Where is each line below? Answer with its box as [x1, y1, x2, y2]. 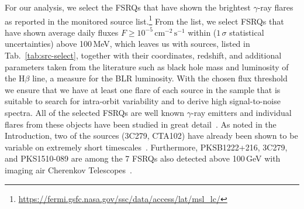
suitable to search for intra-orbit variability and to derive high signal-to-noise [5, 95, 281, 107]
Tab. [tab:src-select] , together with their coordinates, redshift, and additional [5, 49, 282, 61]
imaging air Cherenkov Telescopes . [5, 163, 133, 176]
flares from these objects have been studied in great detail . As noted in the [5, 118, 277, 130]
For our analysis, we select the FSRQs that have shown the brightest [5, 1, 251, 13]
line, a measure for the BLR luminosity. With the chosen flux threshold [32, 72, 288, 84]
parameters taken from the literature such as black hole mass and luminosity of [5, 60, 289, 73]
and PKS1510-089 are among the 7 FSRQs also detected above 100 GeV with [5, 152, 281, 165]
